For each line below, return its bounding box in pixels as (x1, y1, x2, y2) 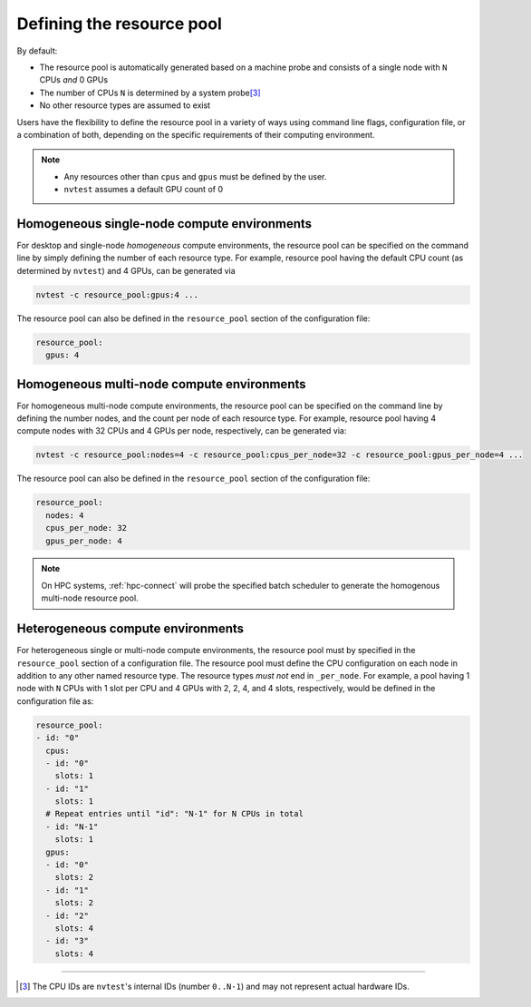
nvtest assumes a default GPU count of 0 (63, 184, 224, 195)
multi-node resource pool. (41, 592, 140, 603)
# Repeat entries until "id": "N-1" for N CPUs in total (45, 808, 304, 819)
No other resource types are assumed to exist (39, 100, 211, 111)
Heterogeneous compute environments (16, 621, 245, 637)
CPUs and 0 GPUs (39, 74, 109, 85)
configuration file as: (16, 695, 94, 707)
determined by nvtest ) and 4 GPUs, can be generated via (16, 265, 236, 276)
